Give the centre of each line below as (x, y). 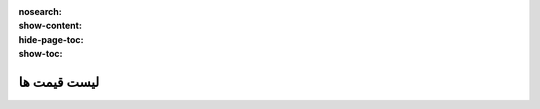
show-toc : (40, 54)
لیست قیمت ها (59, 81)
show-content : (50, 26)
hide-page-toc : (51, 39)
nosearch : (40, 11)
